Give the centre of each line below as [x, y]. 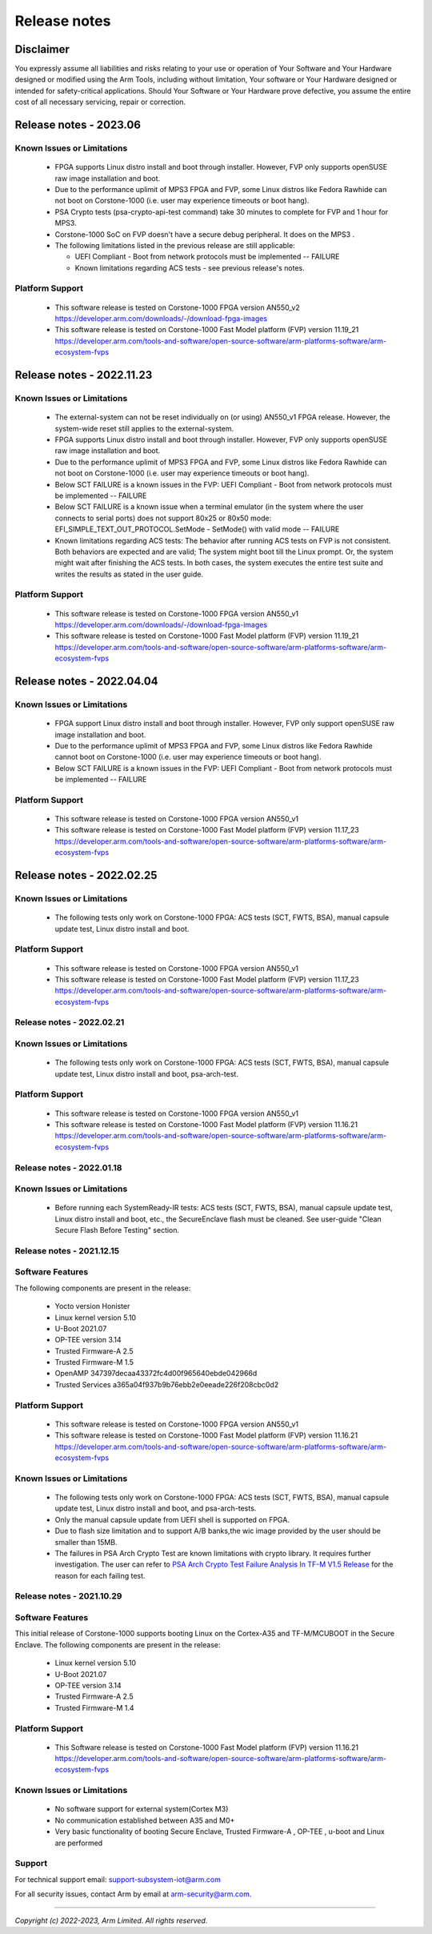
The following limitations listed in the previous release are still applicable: [175, 245]
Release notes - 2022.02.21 [70, 1022]
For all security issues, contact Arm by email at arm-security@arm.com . [133, 1894]
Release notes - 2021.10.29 [68, 1596]
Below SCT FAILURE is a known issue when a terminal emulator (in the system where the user [209, 507]
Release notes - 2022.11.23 [84, 375]
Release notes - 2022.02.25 [86, 875]
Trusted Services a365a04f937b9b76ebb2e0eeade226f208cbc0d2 [167, 1384]
